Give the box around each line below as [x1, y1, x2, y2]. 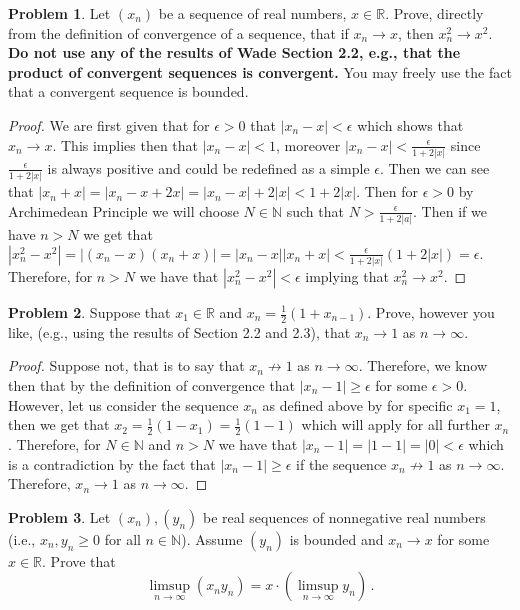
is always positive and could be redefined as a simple [47, 157, 370, 178]
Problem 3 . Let [8, 506, 111, 527]
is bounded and [289, 528, 384, 549]
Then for [364, 181, 419, 202]
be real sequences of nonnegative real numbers [203, 506, 486, 527]
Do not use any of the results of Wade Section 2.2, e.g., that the [8, 42, 461, 63]
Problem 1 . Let [8, 3, 111, 23]
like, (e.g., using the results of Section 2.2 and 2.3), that [8, 321, 351, 342]
